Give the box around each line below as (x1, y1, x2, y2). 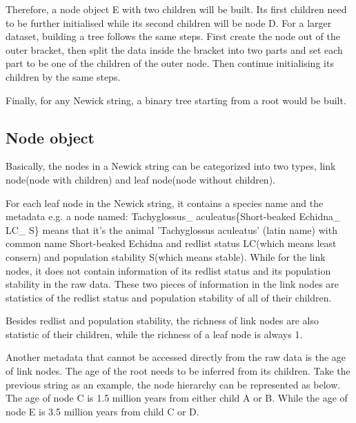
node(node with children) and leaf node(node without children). (6, 172, 275, 186)
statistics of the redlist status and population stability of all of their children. (6, 290, 332, 304)
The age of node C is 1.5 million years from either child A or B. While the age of (6, 391, 348, 405)
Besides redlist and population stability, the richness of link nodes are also (6, 313, 319, 328)
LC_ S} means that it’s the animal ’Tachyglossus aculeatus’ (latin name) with (6, 222, 337, 237)
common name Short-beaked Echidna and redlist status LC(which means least (6, 236, 337, 250)
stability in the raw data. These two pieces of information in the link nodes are (6, 277, 339, 291)
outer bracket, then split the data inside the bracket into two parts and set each (6, 42, 343, 57)
